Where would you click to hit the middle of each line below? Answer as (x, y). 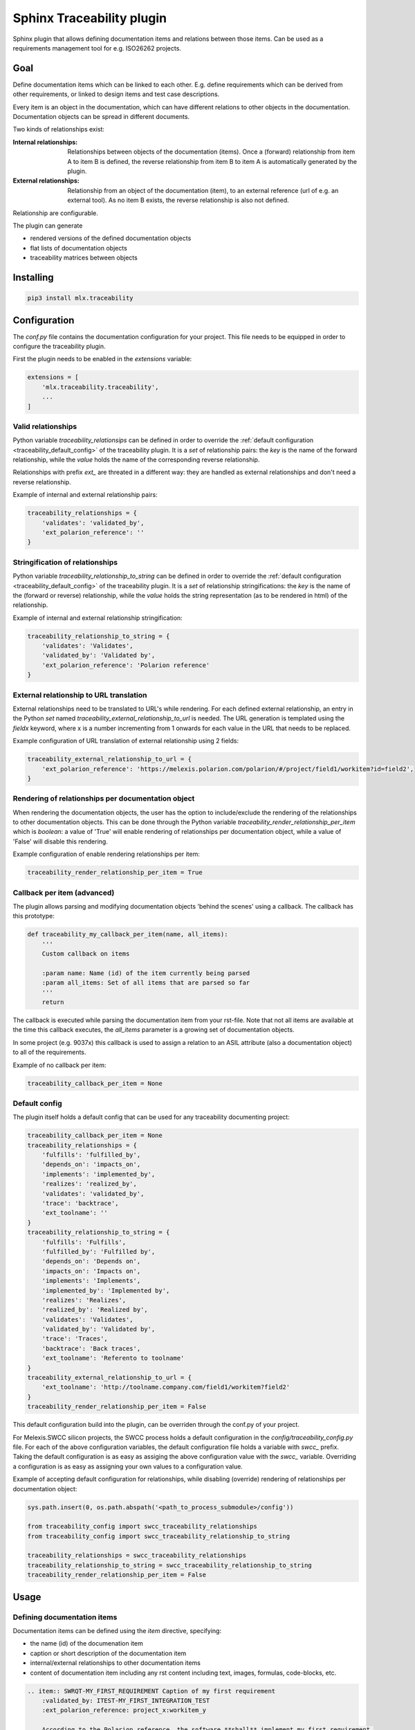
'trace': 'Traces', (75, 1339)
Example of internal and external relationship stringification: (98, 618)
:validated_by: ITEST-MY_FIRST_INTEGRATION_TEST (126, 1700)
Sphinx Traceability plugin (90, 18)
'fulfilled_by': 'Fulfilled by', (99, 1251)
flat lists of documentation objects (79, 248)
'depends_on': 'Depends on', (91, 1262)
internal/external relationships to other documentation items (115, 1663)
